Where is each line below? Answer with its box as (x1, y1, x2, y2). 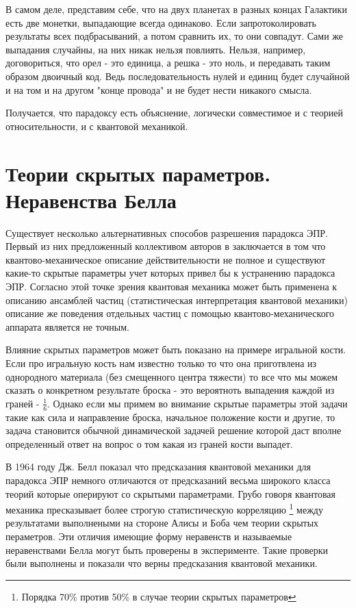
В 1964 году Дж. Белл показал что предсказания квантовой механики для (5, 459, 311, 474)
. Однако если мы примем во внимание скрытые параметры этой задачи (47, 396, 348, 410)
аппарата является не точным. (5, 319, 129, 333)
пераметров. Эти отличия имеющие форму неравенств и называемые (5, 529, 292, 544)
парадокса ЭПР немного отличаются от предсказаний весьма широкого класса (5, 472, 331, 487)
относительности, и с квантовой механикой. (5, 118, 188, 133)
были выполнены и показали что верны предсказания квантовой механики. (5, 556, 318, 570)
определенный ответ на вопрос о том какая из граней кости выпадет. (5, 436, 293, 451)
